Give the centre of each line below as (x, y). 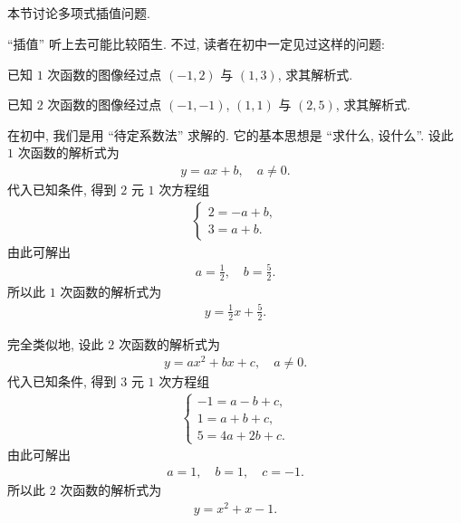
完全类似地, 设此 (56, 343)
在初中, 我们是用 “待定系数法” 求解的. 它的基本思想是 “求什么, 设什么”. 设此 (230, 134)
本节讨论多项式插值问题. (79, 13)
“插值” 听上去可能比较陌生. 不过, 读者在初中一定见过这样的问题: (196, 43)
